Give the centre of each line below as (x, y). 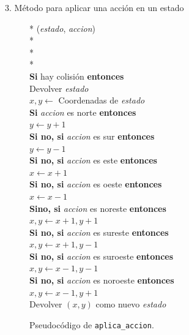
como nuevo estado (131, 304)
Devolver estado (59, 88)
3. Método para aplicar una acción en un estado (94, 7)
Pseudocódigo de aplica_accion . (92, 324)
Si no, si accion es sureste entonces (99, 232)
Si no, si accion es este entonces (93, 160)
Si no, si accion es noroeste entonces (102, 280)
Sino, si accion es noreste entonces (98, 208)
